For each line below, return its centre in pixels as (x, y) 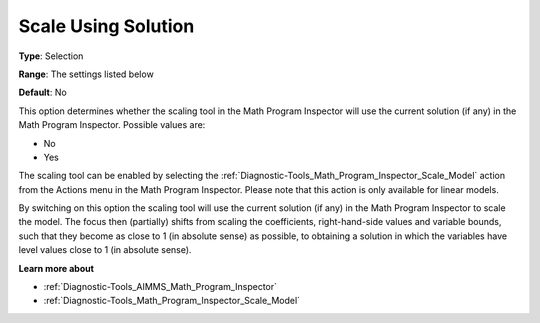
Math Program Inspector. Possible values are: (112, 125)
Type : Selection (51, 56)
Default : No (42, 92)
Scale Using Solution (106, 26)
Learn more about (56, 268)
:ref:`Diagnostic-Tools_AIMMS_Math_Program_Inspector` (160, 287)
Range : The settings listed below (86, 74)
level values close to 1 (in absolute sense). (105, 250)
